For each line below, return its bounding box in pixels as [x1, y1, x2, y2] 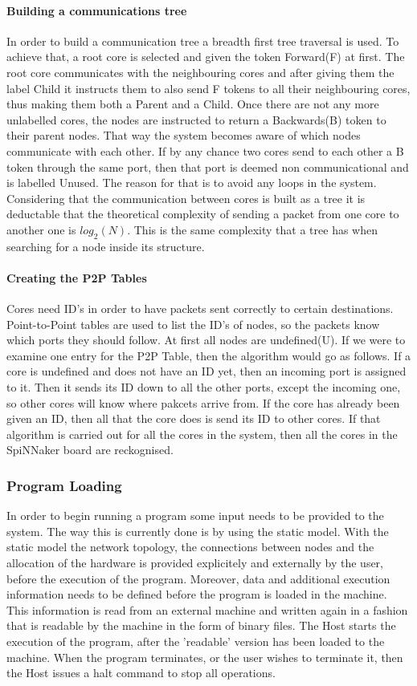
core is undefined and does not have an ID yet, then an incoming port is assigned [6, 363, 407, 380]
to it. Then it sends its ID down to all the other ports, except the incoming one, [6, 379, 401, 396]
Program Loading [6, 475, 122, 495]
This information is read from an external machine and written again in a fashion [6, 601, 408, 618]
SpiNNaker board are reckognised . [6, 441, 174, 458]
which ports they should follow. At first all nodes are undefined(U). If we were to [6, 331, 406, 348]
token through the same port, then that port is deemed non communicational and [6, 158, 409, 175]
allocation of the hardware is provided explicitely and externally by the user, [6, 554, 383, 571]
